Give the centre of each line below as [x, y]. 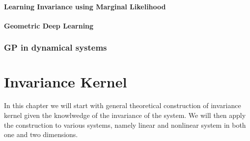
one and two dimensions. [41, 134]
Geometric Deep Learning [49, 25]
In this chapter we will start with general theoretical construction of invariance [123, 105]
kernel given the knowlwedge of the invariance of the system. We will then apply [125, 115]
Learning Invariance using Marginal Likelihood [85, 6]
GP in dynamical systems [56, 47]
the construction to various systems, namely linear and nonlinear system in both [125, 125]
